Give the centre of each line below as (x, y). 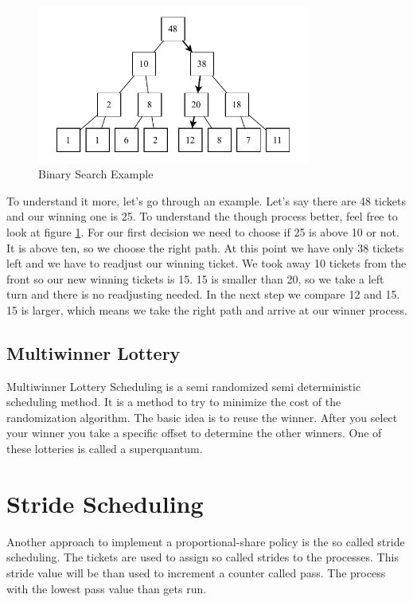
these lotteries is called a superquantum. (105, 449)
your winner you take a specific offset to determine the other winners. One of (194, 433)
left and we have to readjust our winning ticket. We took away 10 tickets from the (206, 263)
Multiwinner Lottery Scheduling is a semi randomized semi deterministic (184, 386)
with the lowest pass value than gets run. (107, 588)
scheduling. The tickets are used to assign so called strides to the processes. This (203, 557)
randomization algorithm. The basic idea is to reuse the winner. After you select (202, 417)
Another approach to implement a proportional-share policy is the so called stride (206, 541)
